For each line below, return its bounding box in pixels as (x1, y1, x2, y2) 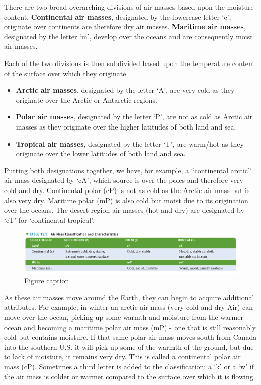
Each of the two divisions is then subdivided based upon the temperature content (4, 57, 255, 68)
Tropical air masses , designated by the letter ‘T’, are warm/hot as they (16, 138, 244, 149)
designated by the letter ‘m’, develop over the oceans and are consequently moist (4, 31, 253, 41)
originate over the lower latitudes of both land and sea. (16, 148, 186, 159)
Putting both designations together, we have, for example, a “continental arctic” (4, 165, 251, 175)
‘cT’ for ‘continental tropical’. (4, 214, 94, 225)
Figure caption (24, 275, 69, 286)
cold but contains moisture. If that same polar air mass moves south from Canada (4, 332, 257, 342)
